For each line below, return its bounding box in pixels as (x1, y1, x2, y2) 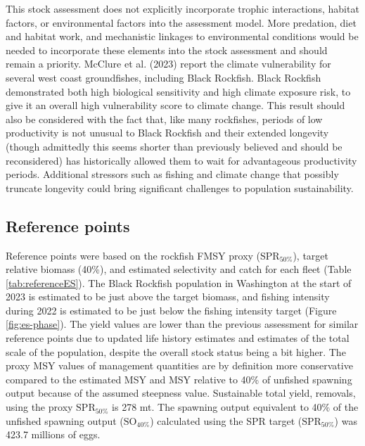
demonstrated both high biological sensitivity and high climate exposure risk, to (6, 84, 351, 98)
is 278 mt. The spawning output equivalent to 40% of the (112, 400, 359, 414)
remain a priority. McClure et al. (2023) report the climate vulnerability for (6, 56, 331, 71)
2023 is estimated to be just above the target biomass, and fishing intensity (6, 289, 330, 304)
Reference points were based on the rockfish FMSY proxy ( (6, 248, 261, 262)
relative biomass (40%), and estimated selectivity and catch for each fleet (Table (6, 262, 352, 276)
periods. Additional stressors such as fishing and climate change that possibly (6, 167, 339, 181)
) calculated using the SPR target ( (150, 413, 302, 428)
